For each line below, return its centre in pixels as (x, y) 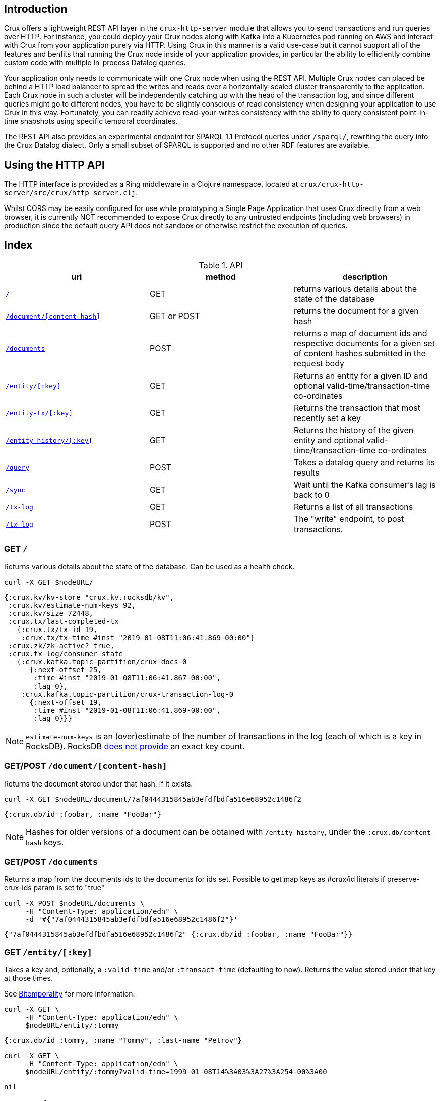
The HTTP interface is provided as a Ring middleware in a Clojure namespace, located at (151, 184)
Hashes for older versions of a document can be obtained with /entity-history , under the (196, 832)
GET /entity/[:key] (48, 952)
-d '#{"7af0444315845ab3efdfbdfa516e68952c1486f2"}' (132, 920)
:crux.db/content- (401, 832)
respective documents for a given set (364, 344)
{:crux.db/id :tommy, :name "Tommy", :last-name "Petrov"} (123, 1041)
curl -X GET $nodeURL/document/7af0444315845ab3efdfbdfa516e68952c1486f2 (153, 799)
